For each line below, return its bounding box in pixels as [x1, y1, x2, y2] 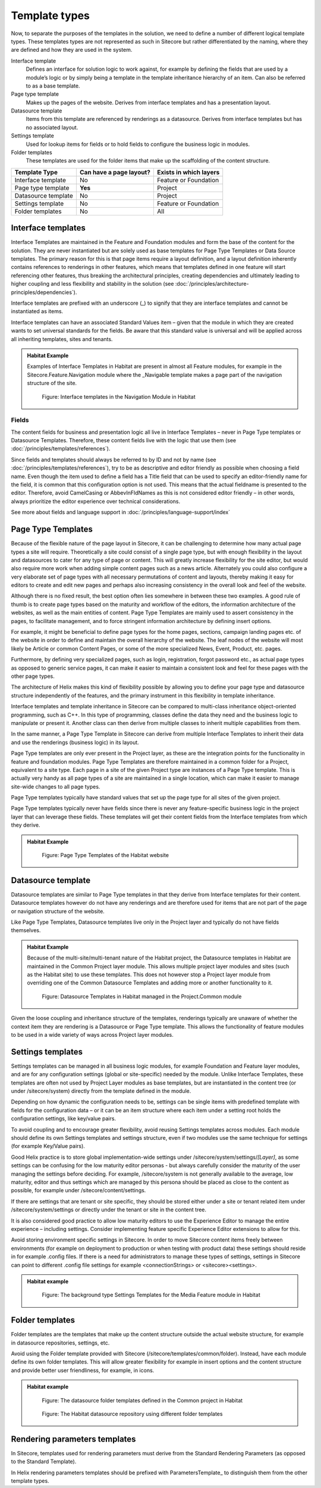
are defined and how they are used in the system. [11, 46, 133, 54]
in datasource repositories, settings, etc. [11, 1339, 110, 1346]
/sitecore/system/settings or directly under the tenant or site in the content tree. [11, 1206, 207, 1214]
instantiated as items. [11, 308, 64, 315]
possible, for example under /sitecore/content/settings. [11, 1187, 146, 1194]
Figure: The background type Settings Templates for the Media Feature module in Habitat [42, 1292, 261, 1299]
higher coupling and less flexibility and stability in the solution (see [11, 280, 174, 287]
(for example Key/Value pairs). [11, 1143, 86, 1150]
